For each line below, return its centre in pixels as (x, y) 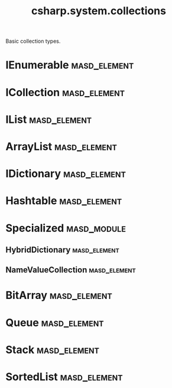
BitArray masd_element (59, 295)
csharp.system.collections (99, 11)
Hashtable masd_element (64, 201)
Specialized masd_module (66, 228)
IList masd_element (49, 119)
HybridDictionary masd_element (62, 249)
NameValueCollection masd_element (71, 270)
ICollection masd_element (65, 92)
